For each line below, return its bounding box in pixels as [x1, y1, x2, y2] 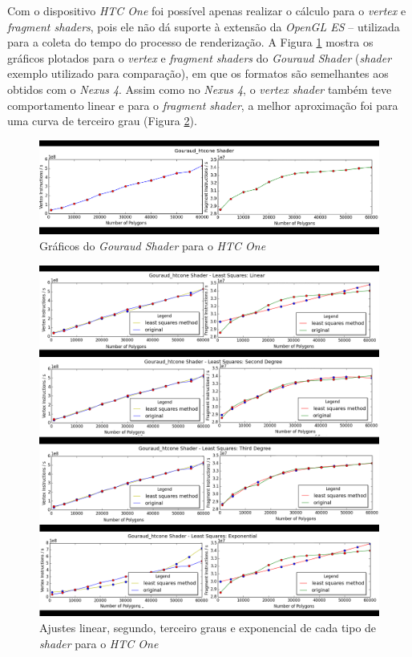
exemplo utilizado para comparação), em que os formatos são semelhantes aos [7, 65, 389, 82]
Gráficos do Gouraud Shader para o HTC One [39, 237, 266, 254]
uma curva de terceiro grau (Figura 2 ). [7, 112, 197, 129]
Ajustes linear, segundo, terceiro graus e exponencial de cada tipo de [39, 618, 377, 635]
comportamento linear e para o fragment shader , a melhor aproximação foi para [7, 96, 398, 113]
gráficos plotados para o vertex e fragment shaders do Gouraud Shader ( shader [7, 49, 392, 66]
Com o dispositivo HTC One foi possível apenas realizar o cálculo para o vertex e [7, 2, 406, 18]
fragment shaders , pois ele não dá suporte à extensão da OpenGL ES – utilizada [7, 18, 400, 34]
